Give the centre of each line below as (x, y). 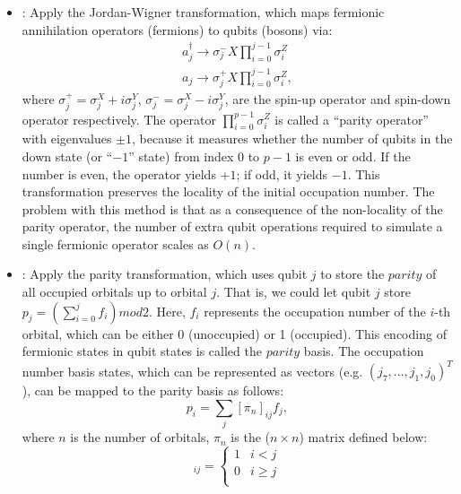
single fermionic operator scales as (115, 243)
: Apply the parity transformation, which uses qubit (165, 274)
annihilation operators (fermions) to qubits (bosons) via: (177, 29)
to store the (352, 274)
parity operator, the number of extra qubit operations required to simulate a (232, 226)
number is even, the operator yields (119, 173)
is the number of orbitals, (140, 437)
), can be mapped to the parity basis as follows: (153, 390)
